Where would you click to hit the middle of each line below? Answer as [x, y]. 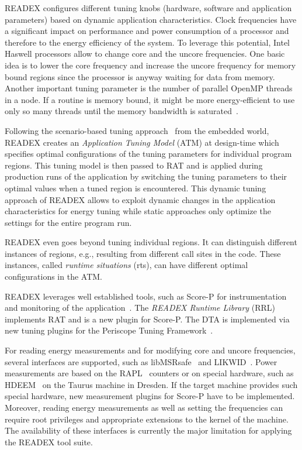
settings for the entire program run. [68, 222]
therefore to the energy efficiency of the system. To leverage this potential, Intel [147, 42]
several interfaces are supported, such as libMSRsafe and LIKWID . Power [141, 361]
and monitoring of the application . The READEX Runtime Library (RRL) [140, 308]
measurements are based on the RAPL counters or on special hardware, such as [149, 373]
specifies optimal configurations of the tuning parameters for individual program [148, 154]
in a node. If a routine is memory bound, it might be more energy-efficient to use [150, 99]
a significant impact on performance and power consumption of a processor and [147, 31]
